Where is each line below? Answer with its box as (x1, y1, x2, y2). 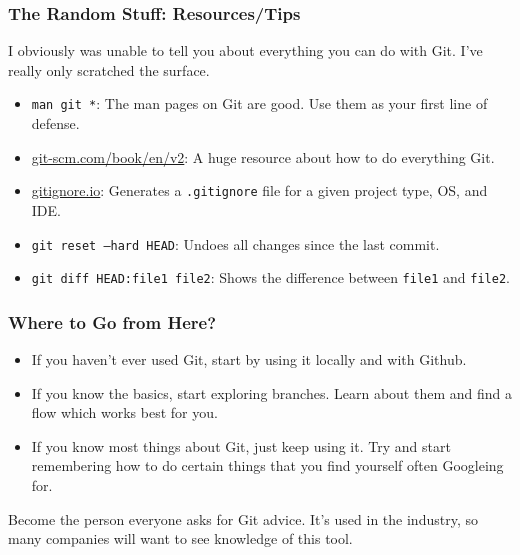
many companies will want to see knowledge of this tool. (8, 528, 353, 549)
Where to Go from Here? (8, 309, 217, 334)
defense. (31, 113, 80, 134)
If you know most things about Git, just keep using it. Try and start (31, 435, 451, 456)
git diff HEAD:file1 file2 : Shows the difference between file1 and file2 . (31, 267, 510, 288)
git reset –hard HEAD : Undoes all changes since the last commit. (31, 233, 440, 254)
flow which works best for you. (31, 402, 218, 423)
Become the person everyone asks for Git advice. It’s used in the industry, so (8, 508, 478, 529)
